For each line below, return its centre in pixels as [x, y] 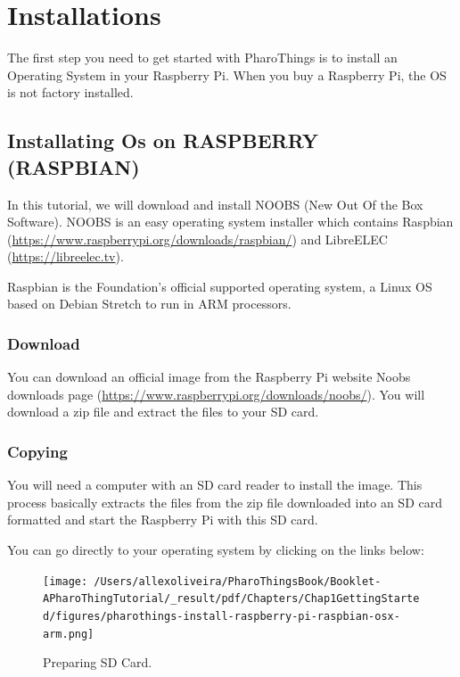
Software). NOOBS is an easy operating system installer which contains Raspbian [230, 222]
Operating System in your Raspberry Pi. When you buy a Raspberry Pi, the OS [227, 74]
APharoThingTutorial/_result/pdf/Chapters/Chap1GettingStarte [231, 599]
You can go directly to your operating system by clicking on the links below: [216, 550]
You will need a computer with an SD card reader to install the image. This [215, 485]
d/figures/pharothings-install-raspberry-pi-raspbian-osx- [222, 616]
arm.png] [69, 634]
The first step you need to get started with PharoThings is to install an [202, 58]
